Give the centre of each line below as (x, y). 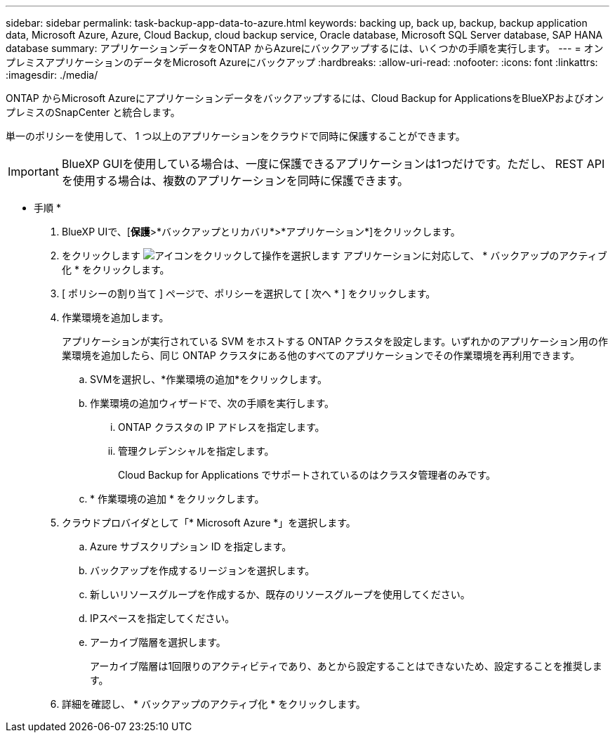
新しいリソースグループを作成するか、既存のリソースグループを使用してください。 (280, 594)
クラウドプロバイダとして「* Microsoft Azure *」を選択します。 (209, 523)
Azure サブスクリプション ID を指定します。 (191, 546)
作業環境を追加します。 (115, 317)
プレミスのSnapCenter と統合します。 (93, 112)
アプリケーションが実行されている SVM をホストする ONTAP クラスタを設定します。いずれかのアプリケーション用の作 (335, 341)
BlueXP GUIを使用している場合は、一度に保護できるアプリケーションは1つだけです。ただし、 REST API (333, 164)
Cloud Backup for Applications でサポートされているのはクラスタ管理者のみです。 (307, 475)
